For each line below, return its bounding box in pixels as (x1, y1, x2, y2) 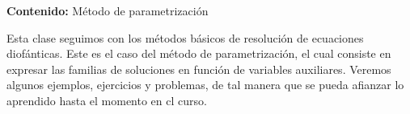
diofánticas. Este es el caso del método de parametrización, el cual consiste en (6, 45, 391, 62)
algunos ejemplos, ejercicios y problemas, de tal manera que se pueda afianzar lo (6, 76, 404, 93)
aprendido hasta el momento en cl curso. (6, 92, 207, 108)
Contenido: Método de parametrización (6, 2, 209, 18)
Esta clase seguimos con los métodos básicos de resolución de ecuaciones (6, 29, 364, 46)
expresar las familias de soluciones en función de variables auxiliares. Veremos (6, 60, 391, 77)
